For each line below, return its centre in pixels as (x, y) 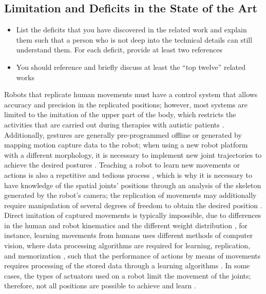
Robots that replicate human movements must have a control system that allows (131, 94)
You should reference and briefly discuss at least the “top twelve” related (131, 67)
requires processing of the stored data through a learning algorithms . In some (127, 265)
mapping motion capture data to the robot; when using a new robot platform (126, 145)
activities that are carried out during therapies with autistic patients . (114, 124)
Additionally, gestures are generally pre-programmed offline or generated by (123, 134)
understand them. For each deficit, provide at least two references (119, 50)
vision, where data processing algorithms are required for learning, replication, (127, 245)
